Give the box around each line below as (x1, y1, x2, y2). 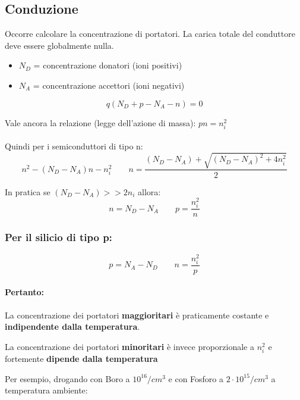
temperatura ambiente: (5, 384, 88, 396)
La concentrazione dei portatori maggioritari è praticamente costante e (5, 308, 269, 321)
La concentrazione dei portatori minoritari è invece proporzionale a (5, 340, 254, 352)
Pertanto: (5, 286, 44, 298)
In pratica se (5, 185, 50, 198)
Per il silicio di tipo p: (5, 230, 112, 245)
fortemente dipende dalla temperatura (5, 352, 158, 364)
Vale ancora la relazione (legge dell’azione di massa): (5, 116, 196, 129)
